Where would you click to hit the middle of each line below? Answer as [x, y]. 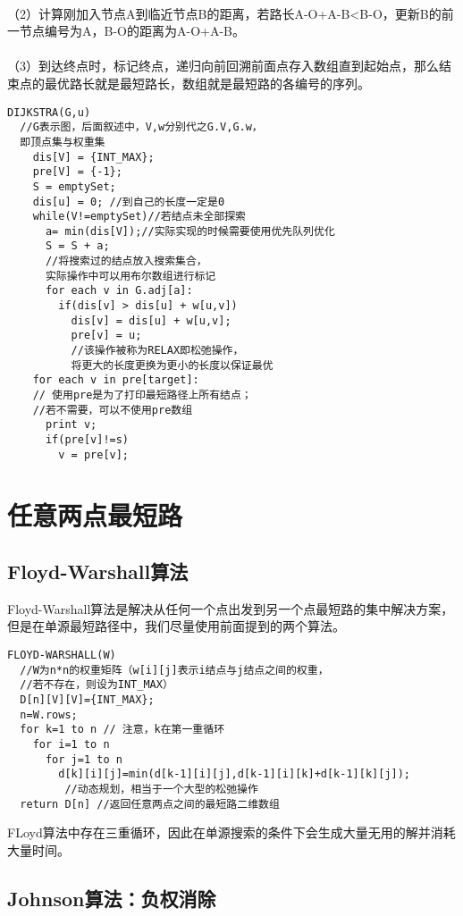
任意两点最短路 [95, 514]
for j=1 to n [84, 759]
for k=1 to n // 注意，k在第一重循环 [122, 730]
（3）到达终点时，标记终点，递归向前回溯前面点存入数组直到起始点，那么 [223, 66]
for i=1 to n [71, 745]
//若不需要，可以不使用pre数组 [113, 410]
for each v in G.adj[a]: [119, 291]
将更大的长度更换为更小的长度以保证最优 [172, 365]
